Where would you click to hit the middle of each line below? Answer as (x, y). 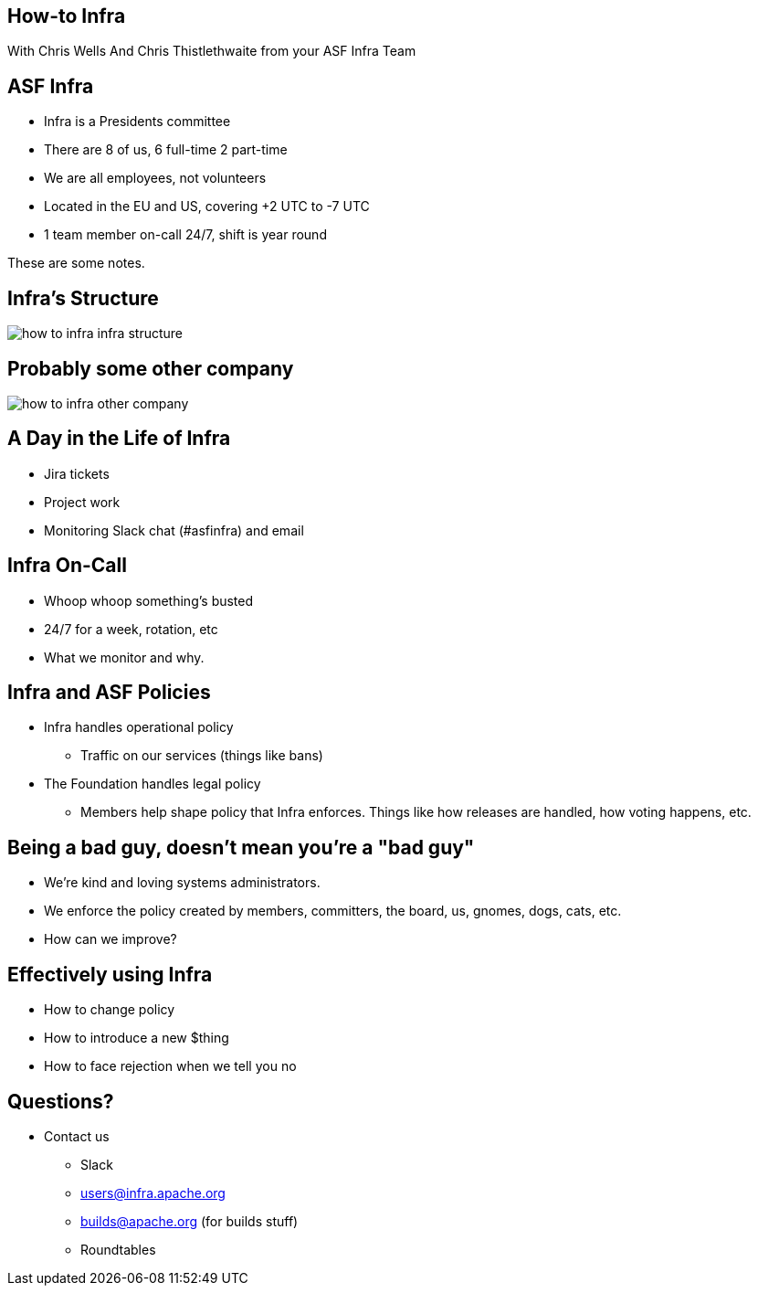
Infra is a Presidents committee (137, 122)
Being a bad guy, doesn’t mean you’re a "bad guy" (241, 847)
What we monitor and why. (124, 657)
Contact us (77, 1137)
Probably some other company (151, 368)
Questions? (61, 1101)
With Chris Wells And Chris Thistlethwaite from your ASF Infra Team (212, 51)
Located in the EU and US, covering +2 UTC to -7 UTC (207, 207)
